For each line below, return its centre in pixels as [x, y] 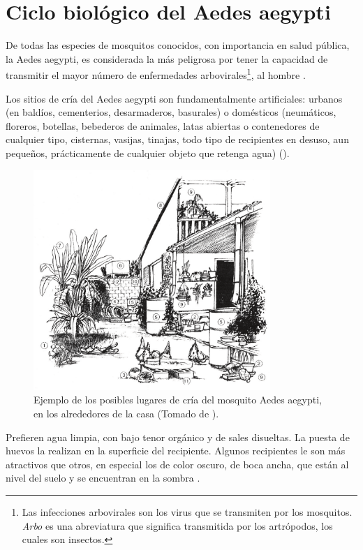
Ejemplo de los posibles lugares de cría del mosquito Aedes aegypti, [178, 400]
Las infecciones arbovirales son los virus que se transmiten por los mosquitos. [187, 512]
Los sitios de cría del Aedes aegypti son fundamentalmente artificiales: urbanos [174, 98]
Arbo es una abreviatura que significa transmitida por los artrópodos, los [177, 525]
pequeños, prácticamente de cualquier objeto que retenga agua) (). [148, 153]
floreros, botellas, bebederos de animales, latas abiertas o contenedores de [163, 125]
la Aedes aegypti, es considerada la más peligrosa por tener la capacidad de [167, 58]
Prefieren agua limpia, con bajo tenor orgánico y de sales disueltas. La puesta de [178, 437]
